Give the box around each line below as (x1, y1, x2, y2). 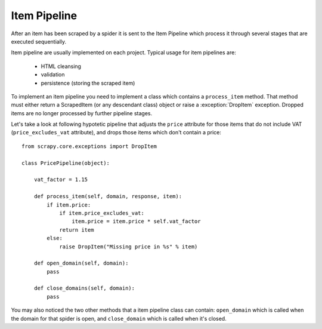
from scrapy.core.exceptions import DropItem (21, 143, 157, 149)
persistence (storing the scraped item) (41, 79, 135, 87)
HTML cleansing (41, 63, 82, 70)
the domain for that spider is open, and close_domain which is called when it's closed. (11, 315, 227, 322)
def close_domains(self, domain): (33, 285, 135, 292)
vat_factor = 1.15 (33, 176, 88, 183)
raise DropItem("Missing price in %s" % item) (59, 243, 198, 250)
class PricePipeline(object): (21, 159, 110, 167)
